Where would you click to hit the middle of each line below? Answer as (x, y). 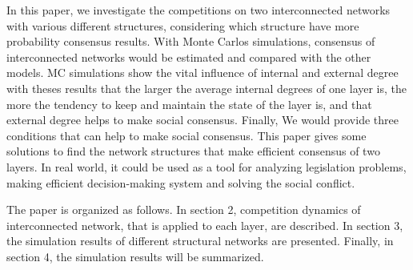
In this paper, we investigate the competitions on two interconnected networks (198, 10)
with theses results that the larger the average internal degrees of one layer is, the (207, 88)
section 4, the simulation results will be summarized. (135, 256)
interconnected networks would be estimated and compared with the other (189, 56)
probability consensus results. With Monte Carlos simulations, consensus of (191, 41)
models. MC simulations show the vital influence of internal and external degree (202, 73)
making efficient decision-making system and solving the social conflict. (181, 182)
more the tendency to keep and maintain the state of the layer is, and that (189, 104)
